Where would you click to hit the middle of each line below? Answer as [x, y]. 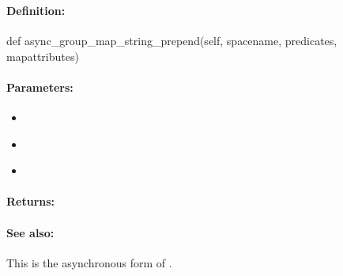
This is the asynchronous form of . [89, 262]
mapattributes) [43, 56]
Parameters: [40, 87]
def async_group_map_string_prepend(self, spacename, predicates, [172, 41]
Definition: [36, 10]
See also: [30, 232]
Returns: [31, 201]
